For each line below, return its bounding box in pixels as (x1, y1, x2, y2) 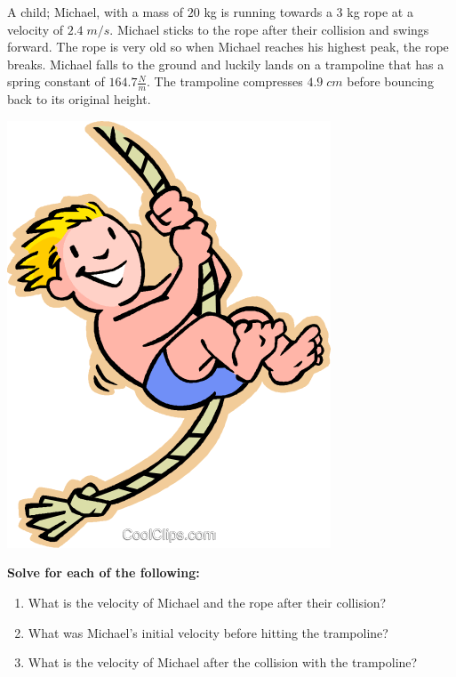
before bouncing (347, 72, 434, 91)
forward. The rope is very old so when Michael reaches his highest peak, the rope (7, 37, 449, 56)
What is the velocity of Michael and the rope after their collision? (28, 592, 387, 611)
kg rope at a (347, 3, 413, 20)
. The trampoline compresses (147, 72, 303, 91)
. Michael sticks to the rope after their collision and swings (109, 20, 429, 38)
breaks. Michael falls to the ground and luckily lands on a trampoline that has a (7, 54, 444, 73)
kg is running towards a (204, 3, 332, 20)
